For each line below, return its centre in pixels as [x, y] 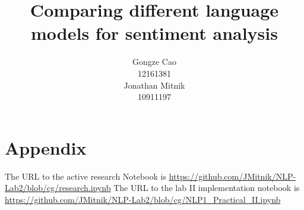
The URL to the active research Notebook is [86, 176]
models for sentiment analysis [154, 33]
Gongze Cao [154, 62]
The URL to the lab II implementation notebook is [207, 188]
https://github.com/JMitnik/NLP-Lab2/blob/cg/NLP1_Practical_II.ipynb [143, 199]
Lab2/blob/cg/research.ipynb [58, 188]
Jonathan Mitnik [154, 85]
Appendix [46, 147]
